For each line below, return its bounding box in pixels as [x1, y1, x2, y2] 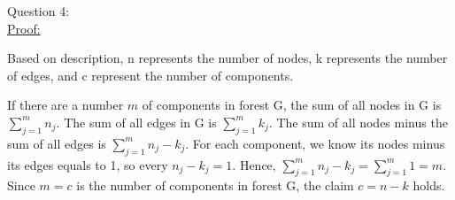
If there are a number [7, 96, 124, 114]
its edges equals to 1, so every [7, 155, 168, 173]
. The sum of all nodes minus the [268, 112, 448, 131]
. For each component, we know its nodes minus [185, 134, 445, 152]
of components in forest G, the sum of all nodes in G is [142, 96, 442, 114]
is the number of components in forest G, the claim [76, 176, 354, 195]
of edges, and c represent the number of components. [7, 65, 294, 84]
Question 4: [7, 2, 70, 19]
